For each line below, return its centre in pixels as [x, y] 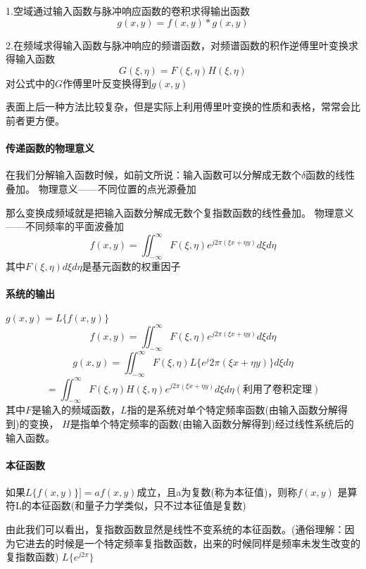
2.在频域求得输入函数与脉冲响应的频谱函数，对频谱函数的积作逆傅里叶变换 [177, 45]
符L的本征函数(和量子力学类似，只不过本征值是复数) [126, 505]
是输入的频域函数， [76, 410]
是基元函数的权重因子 [131, 266]
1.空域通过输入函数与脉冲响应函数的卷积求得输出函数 [128, 11]
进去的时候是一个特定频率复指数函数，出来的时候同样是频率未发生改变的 [193, 543]
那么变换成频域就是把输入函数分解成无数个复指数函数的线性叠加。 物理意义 [180, 212]
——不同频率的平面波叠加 [65, 226]
